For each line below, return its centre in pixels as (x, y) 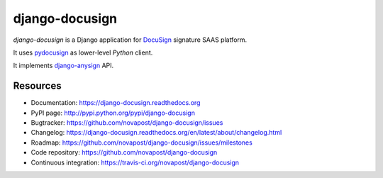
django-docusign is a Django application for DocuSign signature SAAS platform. (130, 40)
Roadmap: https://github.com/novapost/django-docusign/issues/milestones (142, 143)
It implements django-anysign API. (63, 66)
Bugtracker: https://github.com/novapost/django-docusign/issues (127, 123)
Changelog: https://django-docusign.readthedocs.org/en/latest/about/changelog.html (156, 133)
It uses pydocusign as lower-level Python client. (83, 52)
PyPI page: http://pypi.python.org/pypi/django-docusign (113, 113)
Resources (37, 86)
